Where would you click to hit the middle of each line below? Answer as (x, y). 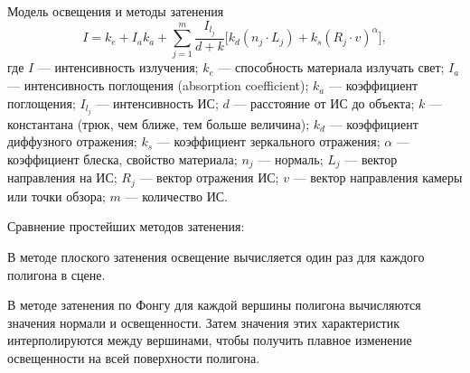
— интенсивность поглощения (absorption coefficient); (158, 85)
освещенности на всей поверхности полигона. (134, 357)
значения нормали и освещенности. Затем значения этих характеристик (204, 322)
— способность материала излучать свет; (331, 67)
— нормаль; (291, 159)
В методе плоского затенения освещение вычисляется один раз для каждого (216, 257)
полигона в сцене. (56, 274)
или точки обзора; (56, 196)
